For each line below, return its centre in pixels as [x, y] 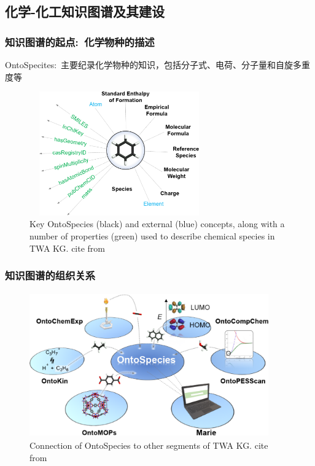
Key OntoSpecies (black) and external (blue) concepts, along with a [157, 224]
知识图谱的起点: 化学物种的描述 [80, 41]
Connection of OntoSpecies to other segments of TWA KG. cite [149, 445]
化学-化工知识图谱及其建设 [85, 11]
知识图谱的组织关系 [50, 275]
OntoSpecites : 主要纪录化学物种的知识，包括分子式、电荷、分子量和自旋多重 [158, 64]
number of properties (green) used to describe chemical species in [152, 235]
